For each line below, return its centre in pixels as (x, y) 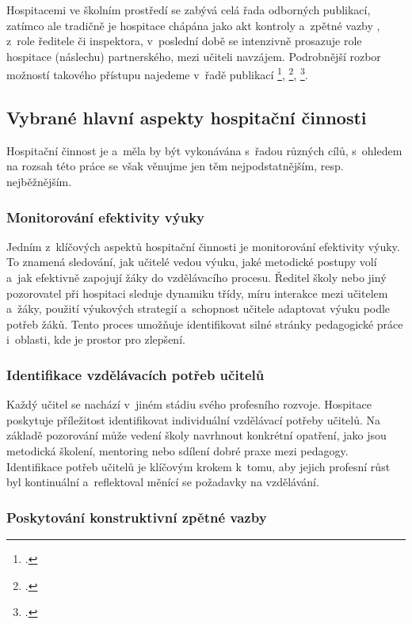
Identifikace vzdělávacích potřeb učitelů (135, 374)
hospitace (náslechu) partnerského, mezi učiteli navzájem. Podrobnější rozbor (194, 56)
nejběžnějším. (39, 182)
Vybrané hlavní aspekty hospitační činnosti (187, 118)
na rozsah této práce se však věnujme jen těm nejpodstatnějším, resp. (175, 166)
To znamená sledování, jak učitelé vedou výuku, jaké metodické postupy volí (192, 262)
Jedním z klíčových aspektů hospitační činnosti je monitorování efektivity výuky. (203, 246)
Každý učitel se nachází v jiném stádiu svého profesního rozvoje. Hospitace (189, 404)
